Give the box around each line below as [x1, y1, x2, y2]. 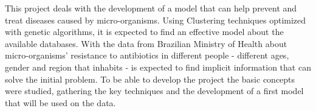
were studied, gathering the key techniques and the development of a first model [5, 84, 304, 97]
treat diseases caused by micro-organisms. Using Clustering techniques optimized [5, 13, 306, 26]
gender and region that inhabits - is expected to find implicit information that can [5, 60, 311, 73]
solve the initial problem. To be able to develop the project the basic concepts [5, 72, 295, 85]
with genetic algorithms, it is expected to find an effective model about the [5, 25, 284, 38]
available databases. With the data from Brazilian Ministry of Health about [5, 37, 287, 49]
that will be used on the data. [5, 96, 116, 109]
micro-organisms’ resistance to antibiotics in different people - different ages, [5, 49, 289, 62]
